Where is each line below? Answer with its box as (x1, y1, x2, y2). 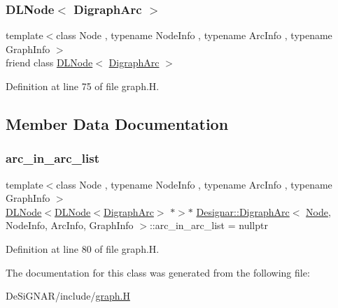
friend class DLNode (6, 55, 93, 70)
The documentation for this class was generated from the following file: (6, 265, 310, 279)
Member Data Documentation (6, 112, 229, 134)
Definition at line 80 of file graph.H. (6, 241, 160, 256)
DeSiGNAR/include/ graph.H (6, 288, 130, 303)
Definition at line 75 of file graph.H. (6, 79, 160, 93)
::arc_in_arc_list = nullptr (149, 218, 268, 233)
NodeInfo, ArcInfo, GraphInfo (6, 218, 134, 233)
